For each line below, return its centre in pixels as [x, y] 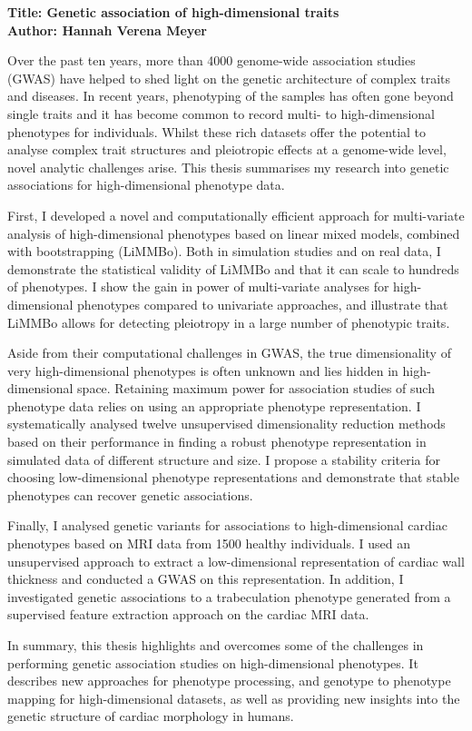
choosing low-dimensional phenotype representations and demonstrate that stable [233, 477]
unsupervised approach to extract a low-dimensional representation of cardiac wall [236, 561]
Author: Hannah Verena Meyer [107, 30]
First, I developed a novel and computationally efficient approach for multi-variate [236, 215]
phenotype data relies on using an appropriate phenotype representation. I [214, 405]
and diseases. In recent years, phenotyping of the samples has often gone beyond [231, 96]
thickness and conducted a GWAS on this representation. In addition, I [206, 579]
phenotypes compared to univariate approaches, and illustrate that [263, 304]
